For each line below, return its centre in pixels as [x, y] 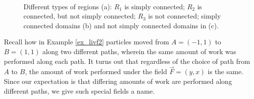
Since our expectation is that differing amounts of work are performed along [118, 81]
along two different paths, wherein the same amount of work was [139, 51]
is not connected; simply [185, 16]
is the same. [226, 71]
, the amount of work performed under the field [96, 71]
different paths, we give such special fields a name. [79, 90]
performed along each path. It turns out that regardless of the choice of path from [127, 61]
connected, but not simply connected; [80, 16]
